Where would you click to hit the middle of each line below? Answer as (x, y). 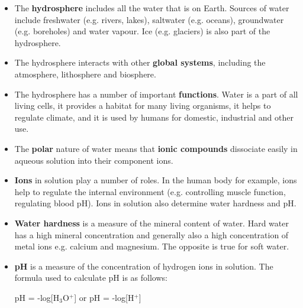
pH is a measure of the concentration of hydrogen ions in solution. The (144, 266)
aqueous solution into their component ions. (94, 160)
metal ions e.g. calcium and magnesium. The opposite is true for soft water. (152, 246)
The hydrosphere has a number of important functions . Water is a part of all (156, 94)
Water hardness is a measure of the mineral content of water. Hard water (151, 223)
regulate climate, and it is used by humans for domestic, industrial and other (154, 117)
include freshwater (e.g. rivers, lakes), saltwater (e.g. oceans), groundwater (149, 19)
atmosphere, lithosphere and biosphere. (85, 74)
